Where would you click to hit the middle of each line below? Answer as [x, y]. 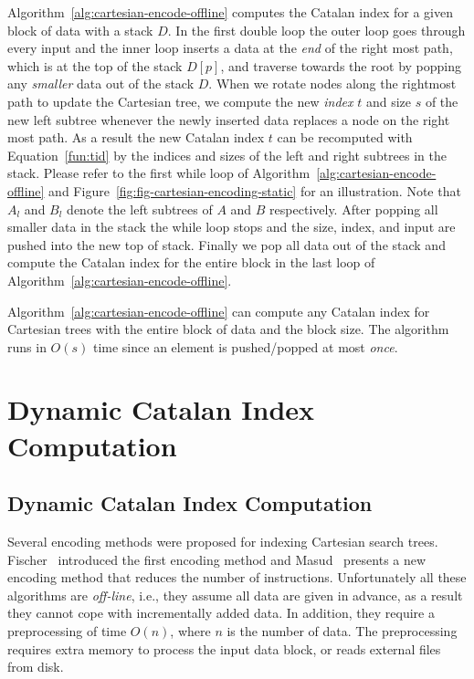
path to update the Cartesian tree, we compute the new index [180, 101]
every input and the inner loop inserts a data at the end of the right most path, [230, 48]
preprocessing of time [67, 631]
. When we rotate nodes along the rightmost [332, 84]
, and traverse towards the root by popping [341, 65]
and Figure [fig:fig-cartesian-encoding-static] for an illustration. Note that [255, 190]
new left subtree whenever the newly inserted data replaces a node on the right [229, 119]
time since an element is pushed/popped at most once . [245, 346]
